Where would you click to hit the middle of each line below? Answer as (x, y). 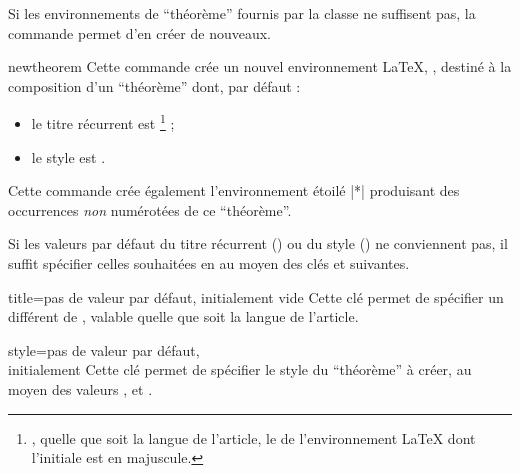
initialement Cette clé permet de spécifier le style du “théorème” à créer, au (240, 369)
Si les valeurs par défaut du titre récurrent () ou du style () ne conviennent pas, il (258, 243)
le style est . (68, 156)
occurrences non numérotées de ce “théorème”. (150, 209)
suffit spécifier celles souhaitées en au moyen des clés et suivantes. (209, 263)
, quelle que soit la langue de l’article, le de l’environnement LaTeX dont (253, 437)
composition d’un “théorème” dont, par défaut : (154, 85)
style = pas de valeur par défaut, (104, 349)
